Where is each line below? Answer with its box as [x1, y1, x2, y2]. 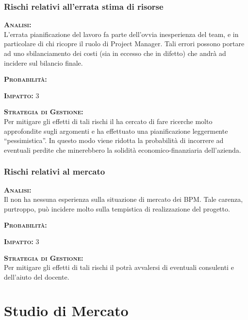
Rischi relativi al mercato [4, 165, 105, 178]
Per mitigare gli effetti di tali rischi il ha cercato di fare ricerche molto [4, 116, 213, 126]
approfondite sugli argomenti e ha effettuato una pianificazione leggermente [4, 125, 228, 136]
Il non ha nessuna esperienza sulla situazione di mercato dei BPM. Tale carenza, [4, 194, 243, 204]
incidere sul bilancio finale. [4, 57, 83, 68]
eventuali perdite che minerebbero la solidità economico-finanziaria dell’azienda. [4, 144, 241, 155]
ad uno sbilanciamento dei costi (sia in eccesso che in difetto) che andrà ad [4, 48, 226, 58]
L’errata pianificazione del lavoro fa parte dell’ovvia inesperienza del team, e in [4, 29, 239, 39]
